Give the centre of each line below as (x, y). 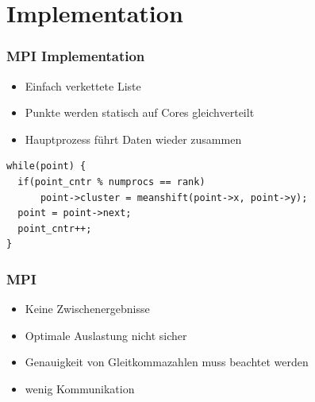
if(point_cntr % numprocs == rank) (111, 182)
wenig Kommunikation (80, 388)
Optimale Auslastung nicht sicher (106, 335)
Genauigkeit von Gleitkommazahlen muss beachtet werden (167, 362)
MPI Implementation (76, 56)
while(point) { (46, 166)
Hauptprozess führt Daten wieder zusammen (133, 139)
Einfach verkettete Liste (83, 85)
